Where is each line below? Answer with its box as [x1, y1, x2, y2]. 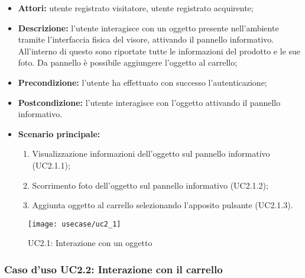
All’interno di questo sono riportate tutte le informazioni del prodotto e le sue [18, 44, 301, 57]
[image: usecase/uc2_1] [28, 219, 121, 228]
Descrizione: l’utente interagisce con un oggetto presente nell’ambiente [18, 21, 279, 34]
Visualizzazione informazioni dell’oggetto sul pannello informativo [32, 147, 270, 160]
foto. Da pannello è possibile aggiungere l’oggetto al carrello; [18, 56, 238, 69]
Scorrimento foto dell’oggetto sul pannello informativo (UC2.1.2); [32, 179, 268, 191]
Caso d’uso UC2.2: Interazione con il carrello [4, 261, 223, 276]
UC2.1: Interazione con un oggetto [28, 237, 152, 249]
